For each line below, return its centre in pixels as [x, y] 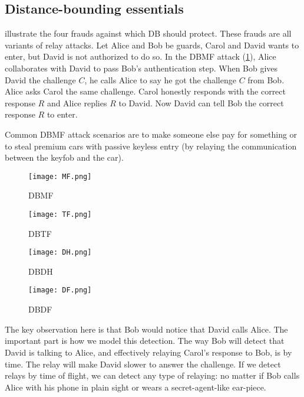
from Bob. [266, 79]
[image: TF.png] [60, 214]
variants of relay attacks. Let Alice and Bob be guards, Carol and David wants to [152, 45]
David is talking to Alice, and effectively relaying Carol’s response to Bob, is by [148, 352]
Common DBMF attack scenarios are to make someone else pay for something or [151, 134]
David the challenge [40, 79]
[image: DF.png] [60, 290]
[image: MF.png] [60, 176]
